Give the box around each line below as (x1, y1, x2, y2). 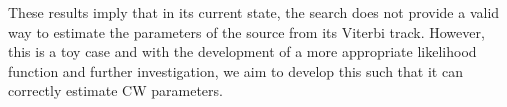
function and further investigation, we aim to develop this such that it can (8, 60, 463, 81)
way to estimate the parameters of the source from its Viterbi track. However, (8, 21, 485, 42)
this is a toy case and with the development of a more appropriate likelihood (8, 41, 477, 62)
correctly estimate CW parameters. (8, 80, 223, 101)
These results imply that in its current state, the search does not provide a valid (8, 2, 500, 22)
